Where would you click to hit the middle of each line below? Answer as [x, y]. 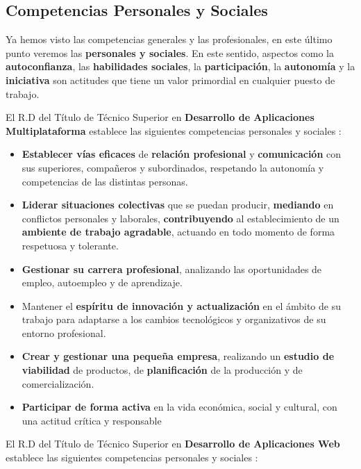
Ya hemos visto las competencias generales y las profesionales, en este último [169, 39]
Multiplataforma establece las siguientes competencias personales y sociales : [174, 130]
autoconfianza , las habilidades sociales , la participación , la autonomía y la [180, 66]
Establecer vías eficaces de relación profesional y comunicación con [182, 154]
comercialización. [58, 383]
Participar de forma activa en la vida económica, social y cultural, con [179, 407]
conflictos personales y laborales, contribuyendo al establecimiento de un [180, 218]
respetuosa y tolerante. [70, 245]
